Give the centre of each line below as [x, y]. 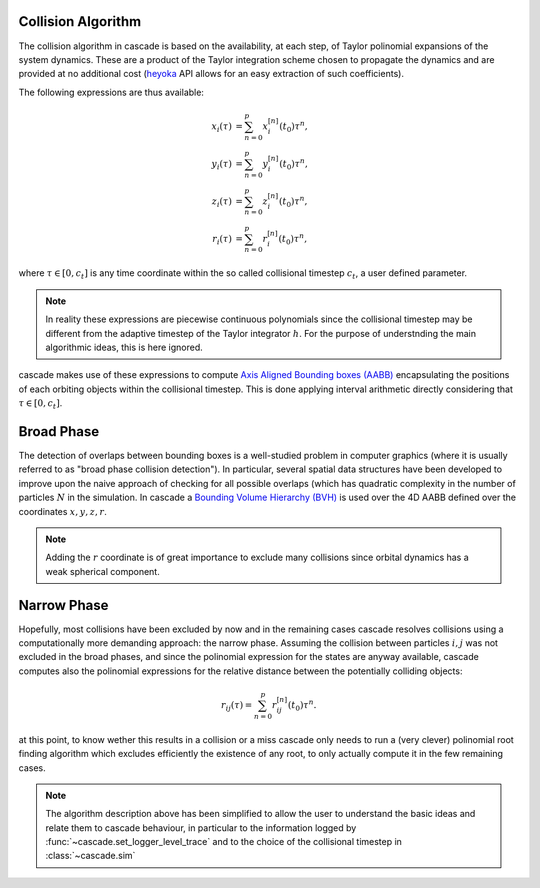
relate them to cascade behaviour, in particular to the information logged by [201, 827]
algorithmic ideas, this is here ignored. [124, 347]
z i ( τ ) [221, 202]
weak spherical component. [102, 571]
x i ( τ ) [221, 127]
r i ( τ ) [221, 240]
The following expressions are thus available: [111, 92]
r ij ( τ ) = [236, 706]
